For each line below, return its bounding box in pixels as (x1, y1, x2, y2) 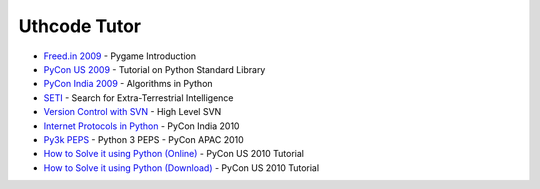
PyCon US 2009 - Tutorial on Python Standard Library (43, 63, 266, 75)
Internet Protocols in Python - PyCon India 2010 (43, 120, 240, 132)
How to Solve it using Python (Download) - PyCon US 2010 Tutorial (43, 161, 320, 174)
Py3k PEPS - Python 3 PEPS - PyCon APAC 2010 (43, 133, 244, 145)
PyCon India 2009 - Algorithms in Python (43, 78, 214, 90)
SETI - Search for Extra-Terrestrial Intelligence (43, 91, 234, 104)
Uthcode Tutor (18, 15, 142, 37)
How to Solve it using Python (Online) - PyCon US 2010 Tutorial (43, 148, 305, 160)
